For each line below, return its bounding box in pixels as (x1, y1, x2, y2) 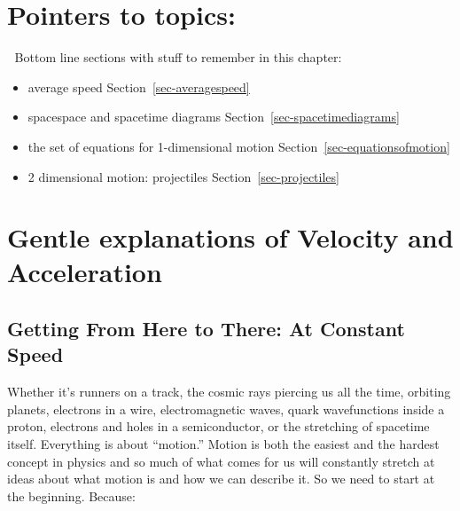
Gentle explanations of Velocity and (7, 219, 454, 255)
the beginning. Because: (7, 486, 136, 505)
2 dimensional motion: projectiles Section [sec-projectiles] (27, 167, 339, 185)
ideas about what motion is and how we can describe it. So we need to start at (7, 469, 435, 488)
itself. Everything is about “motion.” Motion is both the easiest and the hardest (7, 435, 440, 453)
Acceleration (7, 254, 162, 290)
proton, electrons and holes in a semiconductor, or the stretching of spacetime (7, 417, 430, 436)
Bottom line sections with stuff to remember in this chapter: (14, 48, 342, 67)
